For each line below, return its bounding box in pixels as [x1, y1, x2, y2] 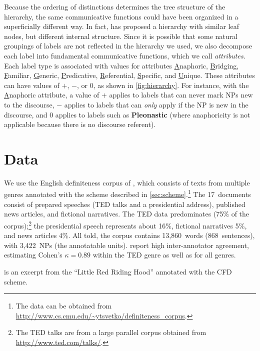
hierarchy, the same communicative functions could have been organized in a [4, 11, 238, 21]
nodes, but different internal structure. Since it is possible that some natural [4, 30, 237, 41]
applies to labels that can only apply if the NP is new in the [64, 99, 248, 109]
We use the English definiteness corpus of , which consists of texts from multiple [4, 177, 250, 187]
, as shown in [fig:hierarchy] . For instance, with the [93, 79, 249, 90]
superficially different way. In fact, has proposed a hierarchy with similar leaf [4, 21, 239, 31]
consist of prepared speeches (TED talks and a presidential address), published [4, 198, 245, 209]
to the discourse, [4, 99, 54, 109]
